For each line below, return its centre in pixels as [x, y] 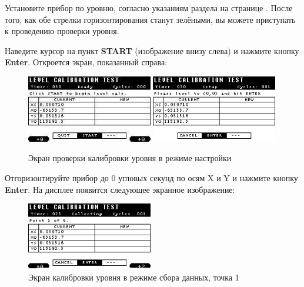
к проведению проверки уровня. [62, 31]
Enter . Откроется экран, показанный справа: [86, 62]
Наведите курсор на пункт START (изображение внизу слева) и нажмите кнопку [152, 50]
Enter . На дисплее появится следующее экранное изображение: [120, 189]
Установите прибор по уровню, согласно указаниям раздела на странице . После [149, 8]
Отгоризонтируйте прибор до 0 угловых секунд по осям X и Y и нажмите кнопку [151, 177]
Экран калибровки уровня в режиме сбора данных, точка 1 [134, 277]
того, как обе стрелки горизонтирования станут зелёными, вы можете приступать [150, 19]
